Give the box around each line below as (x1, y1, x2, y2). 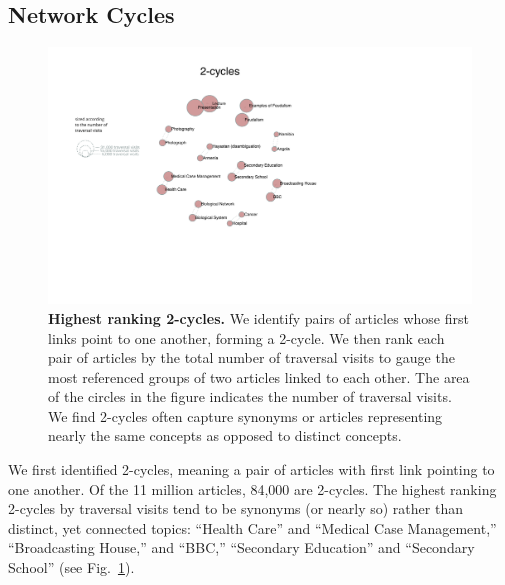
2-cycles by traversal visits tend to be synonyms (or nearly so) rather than (8, 498, 463, 519)
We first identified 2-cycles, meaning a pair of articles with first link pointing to (8, 459, 495, 480)
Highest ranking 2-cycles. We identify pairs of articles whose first (48, 307, 469, 328)
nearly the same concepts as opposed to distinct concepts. (48, 425, 402, 446)
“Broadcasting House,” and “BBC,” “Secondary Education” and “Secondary (8, 537, 475, 558)
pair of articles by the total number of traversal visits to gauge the (48, 347, 455, 368)
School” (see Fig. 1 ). (8, 557, 135, 578)
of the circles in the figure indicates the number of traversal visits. (48, 386, 452, 407)
